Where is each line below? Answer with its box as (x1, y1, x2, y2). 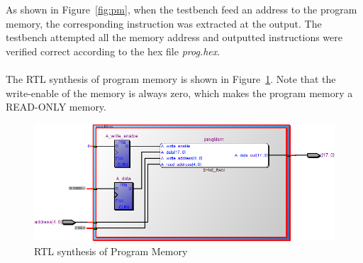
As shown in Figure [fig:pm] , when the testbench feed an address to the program (6, 2, 357, 16)
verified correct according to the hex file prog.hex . (6, 43, 220, 58)
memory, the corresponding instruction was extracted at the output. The (6, 16, 322, 30)
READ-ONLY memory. (6, 99, 106, 114)
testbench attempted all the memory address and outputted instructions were (6, 30, 342, 45)
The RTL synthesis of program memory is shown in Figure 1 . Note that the (6, 71, 336, 86)
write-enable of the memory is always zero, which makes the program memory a (6, 85, 353, 100)
